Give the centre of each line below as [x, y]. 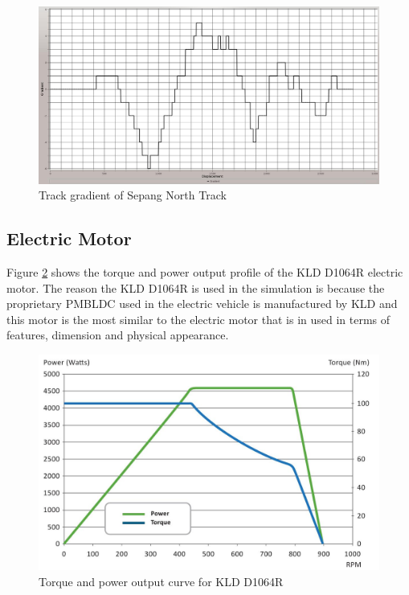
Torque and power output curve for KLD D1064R [161, 581]
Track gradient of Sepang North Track [133, 195]
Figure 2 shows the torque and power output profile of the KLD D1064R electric [205, 272]
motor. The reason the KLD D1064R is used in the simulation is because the [196, 287]
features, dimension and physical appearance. [118, 335]
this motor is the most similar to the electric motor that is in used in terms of [198, 319]
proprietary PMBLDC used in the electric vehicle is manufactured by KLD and [202, 304]
